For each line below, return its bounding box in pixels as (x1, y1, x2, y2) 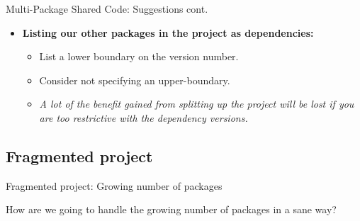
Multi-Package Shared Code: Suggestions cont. (6, 1, 208, 16)
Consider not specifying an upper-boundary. (39, 72, 230, 87)
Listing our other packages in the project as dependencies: (22, 25, 314, 40)
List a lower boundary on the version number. (39, 49, 239, 64)
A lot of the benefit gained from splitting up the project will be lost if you (39, 96, 354, 111)
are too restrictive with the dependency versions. (39, 110, 248, 125)
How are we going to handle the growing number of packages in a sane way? (6, 202, 337, 217)
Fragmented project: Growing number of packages (6, 178, 223, 193)
